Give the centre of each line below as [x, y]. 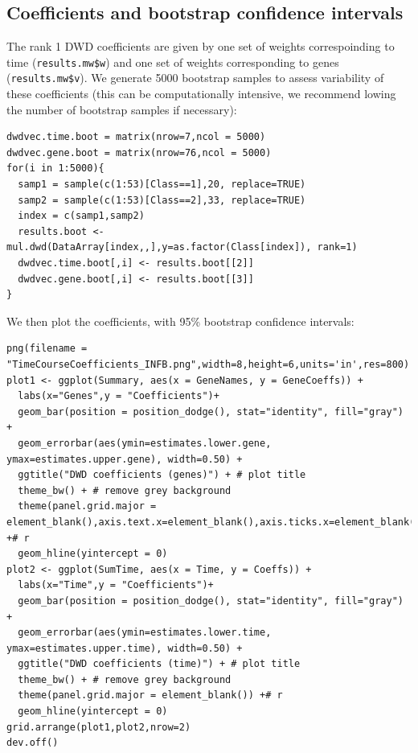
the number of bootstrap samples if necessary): [122, 109]
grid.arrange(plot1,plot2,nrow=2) [99, 727]
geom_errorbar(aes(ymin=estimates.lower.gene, [145, 443]
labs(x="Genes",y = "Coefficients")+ [119, 396]
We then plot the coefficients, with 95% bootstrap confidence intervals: [180, 321]
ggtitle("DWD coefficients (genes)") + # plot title [162, 475]
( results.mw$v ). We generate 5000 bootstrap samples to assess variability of [195, 78]
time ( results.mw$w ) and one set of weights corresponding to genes [173, 62]
